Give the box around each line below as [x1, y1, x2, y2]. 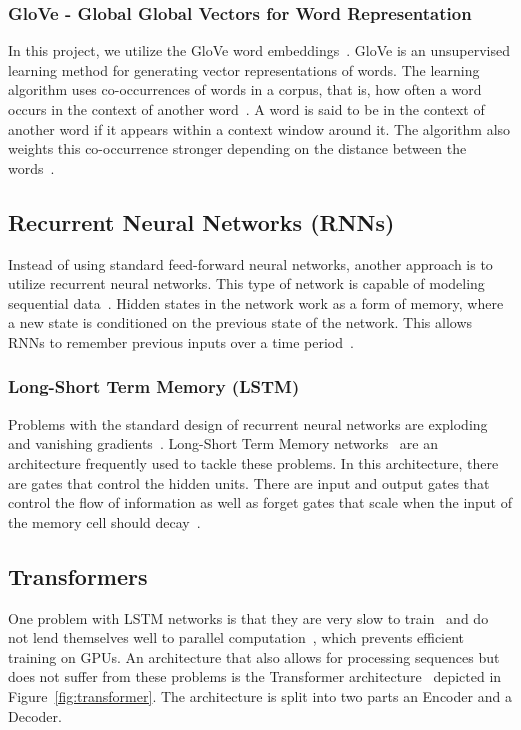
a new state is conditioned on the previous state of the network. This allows [8, 312, 473, 333]
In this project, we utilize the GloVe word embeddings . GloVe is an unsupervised [8, 40, 510, 61]
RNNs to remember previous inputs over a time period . [8, 331, 354, 352]
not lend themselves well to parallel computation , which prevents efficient [8, 627, 465, 648]
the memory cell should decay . [8, 511, 201, 532]
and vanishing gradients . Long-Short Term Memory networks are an [8, 433, 439, 454]
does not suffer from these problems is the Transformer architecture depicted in [8, 666, 502, 687]
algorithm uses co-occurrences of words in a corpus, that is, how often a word [8, 79, 482, 100]
